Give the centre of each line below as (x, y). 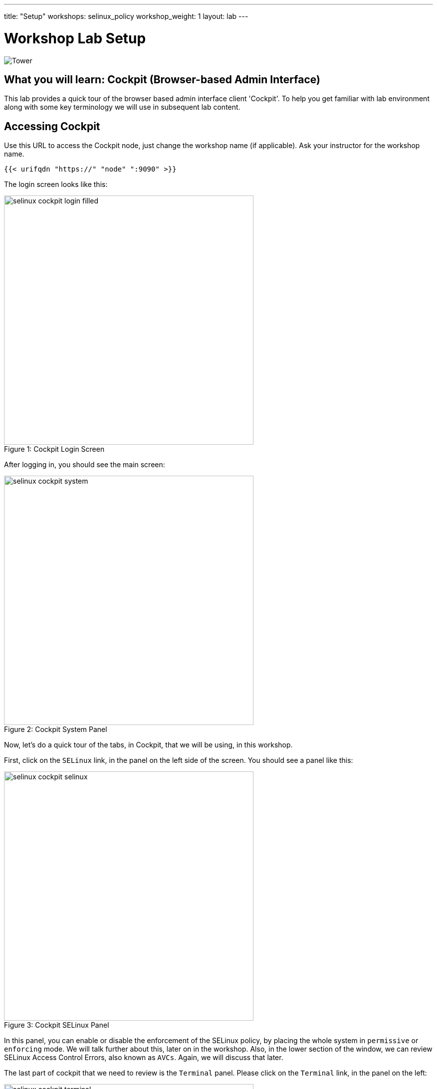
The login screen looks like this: (56, 184)
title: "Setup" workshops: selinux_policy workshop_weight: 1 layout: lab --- (126, 16)
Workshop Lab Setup (75, 38)
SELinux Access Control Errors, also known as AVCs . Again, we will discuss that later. (144, 1058)
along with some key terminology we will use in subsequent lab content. (122, 107)
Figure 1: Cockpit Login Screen (54, 449)
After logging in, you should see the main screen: (85, 465)
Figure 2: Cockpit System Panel (56, 729)
